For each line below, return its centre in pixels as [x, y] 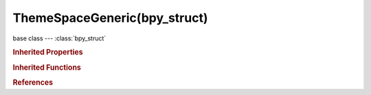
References [33, 82]
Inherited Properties [48, 53]
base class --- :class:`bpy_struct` [59, 38]
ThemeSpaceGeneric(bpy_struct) [110, 18]
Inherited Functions [47, 67]
